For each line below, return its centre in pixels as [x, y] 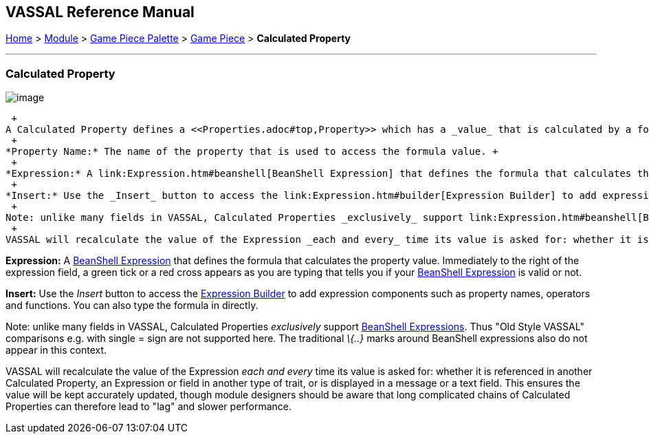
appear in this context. [56, 350]
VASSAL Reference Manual [100, 12]
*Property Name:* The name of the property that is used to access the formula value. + [252, 152]
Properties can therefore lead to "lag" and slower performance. [149, 407]
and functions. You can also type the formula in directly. [132, 306]
